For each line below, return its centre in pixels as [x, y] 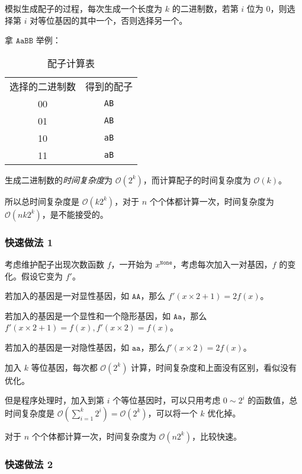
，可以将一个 [173, 413]
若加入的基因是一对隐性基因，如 [67, 347]
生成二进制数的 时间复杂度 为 [59, 179]
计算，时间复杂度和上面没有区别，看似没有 [214, 367]
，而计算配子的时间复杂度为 [197, 179]
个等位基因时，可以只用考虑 [167, 400]
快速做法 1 [29, 242]
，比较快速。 [216, 436]
